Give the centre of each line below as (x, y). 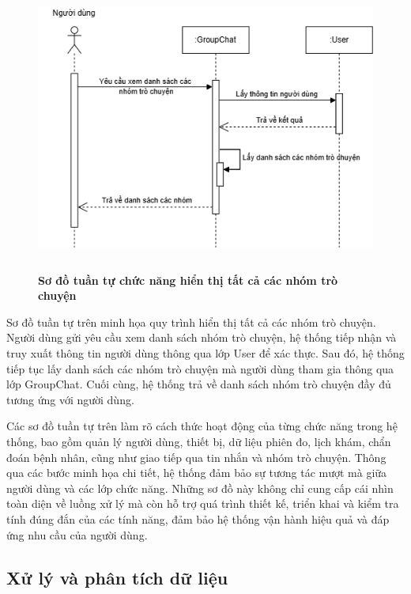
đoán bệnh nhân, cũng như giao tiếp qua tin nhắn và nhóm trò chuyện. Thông (196, 457)
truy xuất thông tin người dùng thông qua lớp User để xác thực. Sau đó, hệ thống (205, 353)
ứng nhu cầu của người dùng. (77, 534)
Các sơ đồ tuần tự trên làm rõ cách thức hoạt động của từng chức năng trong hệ (202, 426)
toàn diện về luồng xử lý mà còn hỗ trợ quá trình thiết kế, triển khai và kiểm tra (203, 503)
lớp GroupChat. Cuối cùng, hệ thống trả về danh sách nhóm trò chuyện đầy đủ (199, 384)
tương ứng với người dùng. (70, 399)
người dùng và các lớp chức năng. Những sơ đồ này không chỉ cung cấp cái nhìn (200, 488)
